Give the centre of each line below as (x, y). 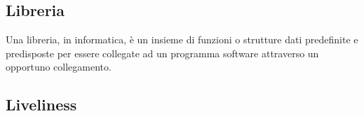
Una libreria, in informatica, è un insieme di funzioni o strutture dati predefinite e (182, 39)
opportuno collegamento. (59, 67)
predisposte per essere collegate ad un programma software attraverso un (162, 53)
